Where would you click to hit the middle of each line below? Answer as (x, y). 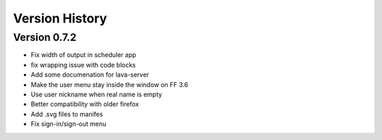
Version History (60, 18)
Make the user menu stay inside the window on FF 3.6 (110, 84)
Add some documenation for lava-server (90, 75)
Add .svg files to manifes (67, 114)
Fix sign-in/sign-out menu (69, 124)
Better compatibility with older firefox (85, 104)
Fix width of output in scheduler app (83, 55)
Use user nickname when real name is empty (97, 94)
